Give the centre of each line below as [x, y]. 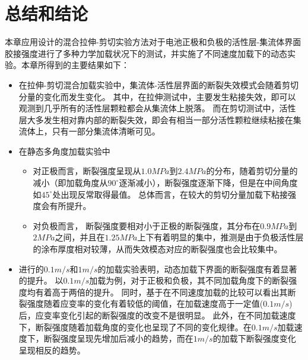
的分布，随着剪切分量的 [252, 171]
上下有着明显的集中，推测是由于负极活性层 [220, 237]
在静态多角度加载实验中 [64, 151]
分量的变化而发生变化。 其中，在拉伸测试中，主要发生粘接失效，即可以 [157, 96]
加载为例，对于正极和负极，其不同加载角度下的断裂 [189, 280]
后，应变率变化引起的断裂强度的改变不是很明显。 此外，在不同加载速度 [157, 315]
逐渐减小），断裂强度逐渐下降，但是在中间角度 [208, 183]
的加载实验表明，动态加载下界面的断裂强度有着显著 [197, 269]
